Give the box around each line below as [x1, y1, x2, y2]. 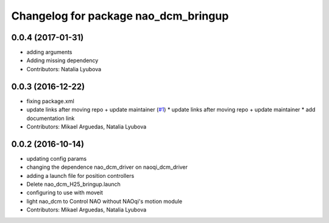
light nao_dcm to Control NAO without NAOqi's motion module [26, 197, 183, 205]
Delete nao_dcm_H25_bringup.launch [26, 180, 121, 188]
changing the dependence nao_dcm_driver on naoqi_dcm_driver [26, 163, 188, 171]
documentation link [26, 115, 75, 122]
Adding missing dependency [26, 57, 99, 64]
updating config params [26, 155, 87, 162]
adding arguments [26, 49, 73, 56]
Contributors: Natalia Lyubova [26, 65, 102, 73]
